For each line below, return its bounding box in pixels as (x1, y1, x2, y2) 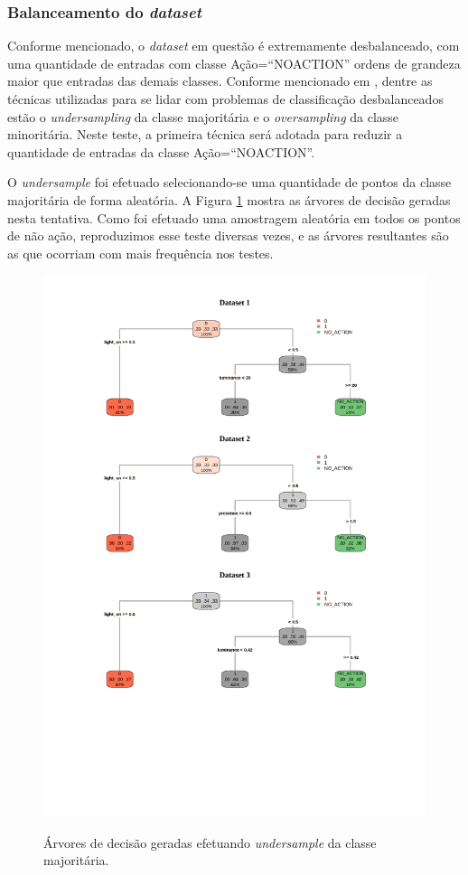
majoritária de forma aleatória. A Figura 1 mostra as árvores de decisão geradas (7, 190, 451, 209)
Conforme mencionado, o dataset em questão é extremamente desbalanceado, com (7, 36, 460, 55)
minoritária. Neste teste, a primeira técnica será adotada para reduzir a (7, 125, 403, 144)
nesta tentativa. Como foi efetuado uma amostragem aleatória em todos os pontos (7, 208, 461, 227)
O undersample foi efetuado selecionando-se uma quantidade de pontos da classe (7, 173, 452, 192)
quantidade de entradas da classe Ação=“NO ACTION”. (7, 142, 315, 161)
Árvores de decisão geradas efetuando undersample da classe (43, 833, 377, 851)
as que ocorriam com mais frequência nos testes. (7, 243, 274, 262)
